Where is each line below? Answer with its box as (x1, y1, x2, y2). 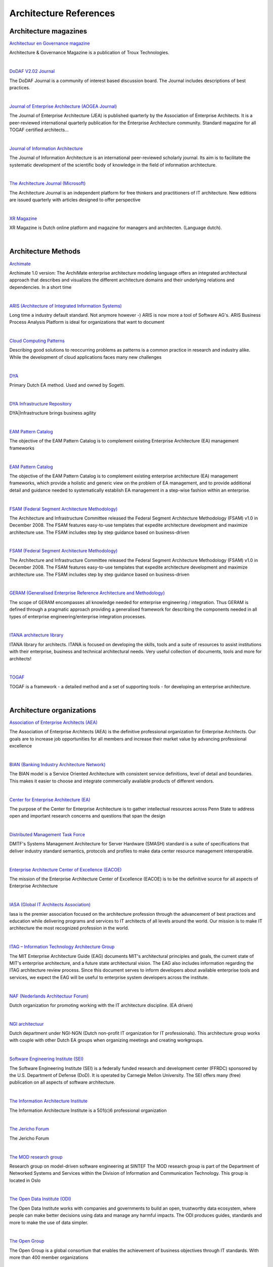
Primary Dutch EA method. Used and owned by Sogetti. (9, 382, 125, 388)
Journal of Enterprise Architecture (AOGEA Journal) (9, 103, 117, 109)
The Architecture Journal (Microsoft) (9, 180, 86, 187)
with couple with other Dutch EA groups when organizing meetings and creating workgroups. (9, 1037, 204, 1044)
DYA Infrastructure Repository (9, 400, 72, 406)
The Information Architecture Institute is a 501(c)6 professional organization (9, 1107, 167, 1113)
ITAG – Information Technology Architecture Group (9, 944, 115, 950)
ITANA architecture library (9, 632, 64, 638)
